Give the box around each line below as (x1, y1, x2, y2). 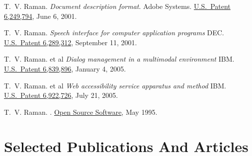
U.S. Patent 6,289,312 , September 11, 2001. (4, 37, 137, 47)
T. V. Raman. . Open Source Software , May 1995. (4, 106, 158, 117)
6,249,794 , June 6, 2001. (4, 10, 77, 21)
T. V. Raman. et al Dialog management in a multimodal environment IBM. (4, 54, 235, 64)
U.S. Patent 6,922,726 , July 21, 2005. (4, 90, 118, 100)
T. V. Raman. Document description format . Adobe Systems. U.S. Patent (4, 1, 231, 11)
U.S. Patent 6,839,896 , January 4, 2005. (4, 63, 126, 74)
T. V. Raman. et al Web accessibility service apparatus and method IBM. (4, 80, 226, 90)
